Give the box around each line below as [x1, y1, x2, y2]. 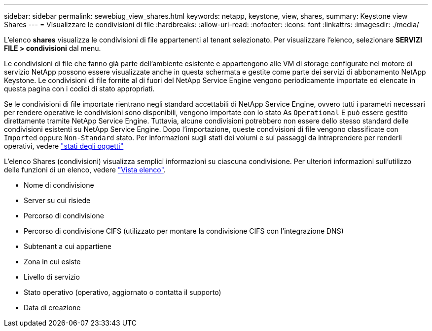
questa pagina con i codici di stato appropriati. [4, 84, 155, 93]
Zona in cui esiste [24, 257, 81, 266]
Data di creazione [24, 303, 81, 312]
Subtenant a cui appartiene [24, 242, 111, 250]
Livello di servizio [24, 273, 80, 281]
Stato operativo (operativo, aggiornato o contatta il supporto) [24, 288, 221, 296]
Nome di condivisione [24, 181, 94, 189]
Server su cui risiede [24, 196, 91, 205]
